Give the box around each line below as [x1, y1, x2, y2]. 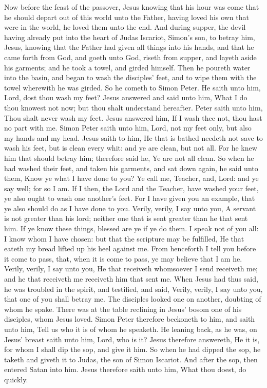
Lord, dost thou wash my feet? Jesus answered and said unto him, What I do [4, 92, 247, 103]
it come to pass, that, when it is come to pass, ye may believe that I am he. [4, 253, 242, 264]
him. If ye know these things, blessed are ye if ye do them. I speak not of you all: [4, 223, 259, 234]
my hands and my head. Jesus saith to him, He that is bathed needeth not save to [4, 132, 263, 143]
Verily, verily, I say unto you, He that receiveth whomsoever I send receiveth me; [4, 263, 258, 274]
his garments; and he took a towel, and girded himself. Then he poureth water [4, 62, 251, 72]
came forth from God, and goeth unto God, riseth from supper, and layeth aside [4, 51, 257, 62]
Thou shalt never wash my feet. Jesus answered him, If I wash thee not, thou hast [4, 112, 262, 123]
